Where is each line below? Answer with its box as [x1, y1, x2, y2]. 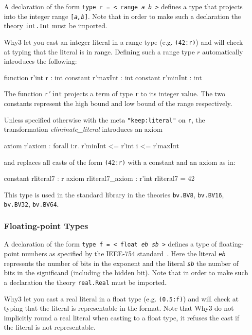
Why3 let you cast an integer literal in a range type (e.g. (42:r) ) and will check [4, 36, 243, 47]
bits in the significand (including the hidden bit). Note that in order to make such [4, 267, 249, 278]
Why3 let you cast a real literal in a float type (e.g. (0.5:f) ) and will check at [4, 293, 239, 303]
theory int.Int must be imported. [4, 20, 108, 31]
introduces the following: [4, 56, 77, 66]
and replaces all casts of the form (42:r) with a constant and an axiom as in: [4, 157, 235, 167]
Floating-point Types [4, 219, 88, 231]
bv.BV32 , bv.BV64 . [4, 199, 59, 209]
